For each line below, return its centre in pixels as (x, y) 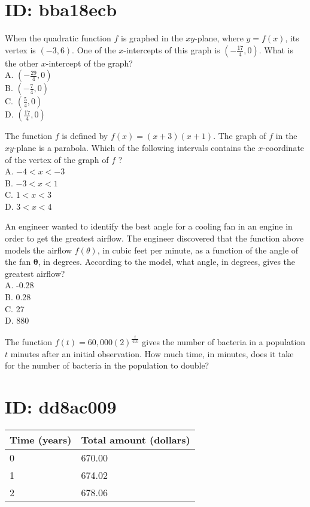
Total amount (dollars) (136, 440)
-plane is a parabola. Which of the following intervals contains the (134, 147)
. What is (276, 49)
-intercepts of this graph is (172, 49)
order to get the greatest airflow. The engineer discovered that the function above (154, 238)
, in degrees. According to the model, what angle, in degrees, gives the (167, 262)
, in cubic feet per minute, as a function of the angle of (198, 250)
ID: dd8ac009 (61, 407)
